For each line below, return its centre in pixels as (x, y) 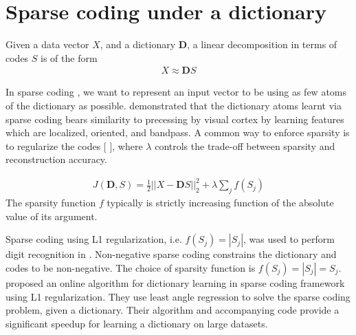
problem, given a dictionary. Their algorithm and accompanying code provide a (173, 310)
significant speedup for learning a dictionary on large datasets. (137, 323)
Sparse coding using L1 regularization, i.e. (94, 239)
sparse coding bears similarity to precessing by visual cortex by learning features (175, 119)
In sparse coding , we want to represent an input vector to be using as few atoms (176, 92)
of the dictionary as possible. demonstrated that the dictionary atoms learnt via (174, 105)
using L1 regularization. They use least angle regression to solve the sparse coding (178, 296)
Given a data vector (47, 44)
